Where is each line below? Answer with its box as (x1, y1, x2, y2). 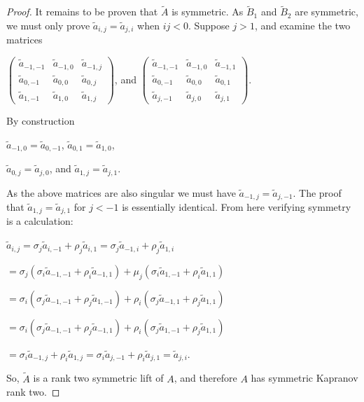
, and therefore (174, 370, 237, 385)
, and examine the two (254, 18, 351, 32)
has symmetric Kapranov (251, 370, 358, 385)
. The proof (293, 185, 342, 200)
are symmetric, (295, 4, 358, 19)
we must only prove (6, 18, 90, 32)
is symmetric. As (171, 4, 244, 19)
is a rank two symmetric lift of (33, 370, 164, 385)
